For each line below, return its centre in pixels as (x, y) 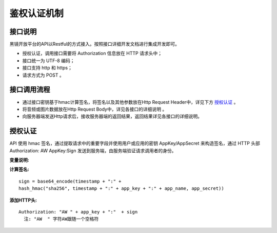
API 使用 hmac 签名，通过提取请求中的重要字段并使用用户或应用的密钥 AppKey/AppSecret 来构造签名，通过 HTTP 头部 (135, 144)
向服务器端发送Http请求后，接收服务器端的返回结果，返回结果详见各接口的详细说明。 (112, 116)
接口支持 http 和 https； (47, 68)
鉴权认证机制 (37, 13)
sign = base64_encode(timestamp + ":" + (70, 181)
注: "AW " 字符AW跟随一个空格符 (61, 219)
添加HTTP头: (23, 200)
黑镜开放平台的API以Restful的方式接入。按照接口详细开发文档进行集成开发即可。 (94, 44)
